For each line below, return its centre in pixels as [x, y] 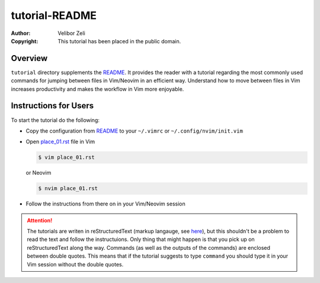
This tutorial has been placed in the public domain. [119, 41]
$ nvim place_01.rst [68, 189]
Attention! [40, 220]
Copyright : [25, 41]
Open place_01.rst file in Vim [60, 141]
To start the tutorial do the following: [55, 120]
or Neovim [39, 173]
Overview [29, 58]
